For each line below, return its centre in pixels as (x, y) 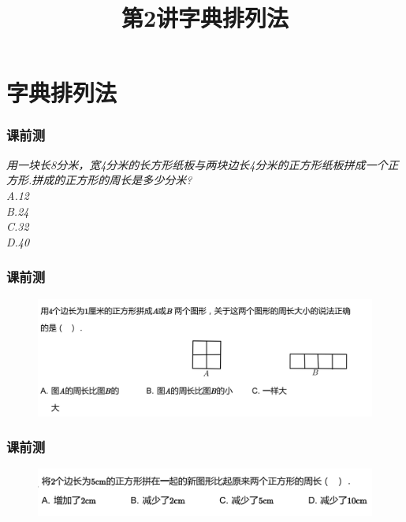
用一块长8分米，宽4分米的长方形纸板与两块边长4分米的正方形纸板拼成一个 (197, 164)
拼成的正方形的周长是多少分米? (112, 180)
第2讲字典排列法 (205, 18)
